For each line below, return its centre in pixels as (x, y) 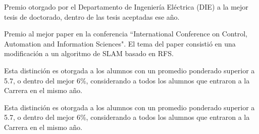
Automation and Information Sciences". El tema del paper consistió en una (120, 43)
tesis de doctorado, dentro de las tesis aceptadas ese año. (92, 16)
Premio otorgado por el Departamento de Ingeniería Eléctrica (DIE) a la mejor (126, 7)
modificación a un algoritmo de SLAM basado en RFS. (89, 53)
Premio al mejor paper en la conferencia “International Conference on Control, (126, 34)
